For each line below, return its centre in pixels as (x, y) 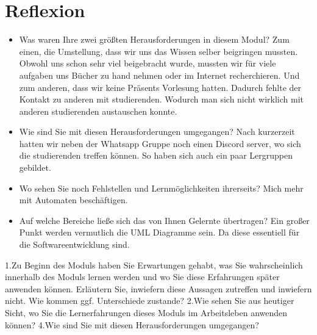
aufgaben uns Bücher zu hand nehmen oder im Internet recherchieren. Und (159, 75)
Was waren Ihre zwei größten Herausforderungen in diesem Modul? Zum (154, 39)
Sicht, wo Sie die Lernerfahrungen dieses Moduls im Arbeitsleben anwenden (146, 312)
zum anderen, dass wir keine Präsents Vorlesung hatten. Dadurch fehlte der (160, 87)
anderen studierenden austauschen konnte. (98, 111)
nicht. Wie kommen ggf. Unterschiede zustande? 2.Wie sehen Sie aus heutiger (150, 301)
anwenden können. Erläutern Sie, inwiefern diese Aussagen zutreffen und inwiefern (158, 288)
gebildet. (35, 167)
